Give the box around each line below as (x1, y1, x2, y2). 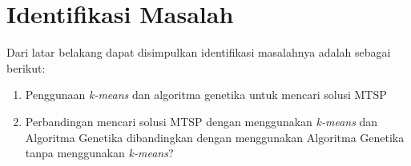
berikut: (6, 59, 46, 76)
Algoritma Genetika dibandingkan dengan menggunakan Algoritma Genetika (25, 128, 405, 145)
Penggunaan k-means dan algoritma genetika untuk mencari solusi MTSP (25, 86, 387, 103)
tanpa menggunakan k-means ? (25, 144, 174, 161)
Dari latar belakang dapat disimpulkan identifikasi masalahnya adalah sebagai (6, 44, 391, 61)
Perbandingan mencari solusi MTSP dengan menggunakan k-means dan (25, 113, 378, 129)
